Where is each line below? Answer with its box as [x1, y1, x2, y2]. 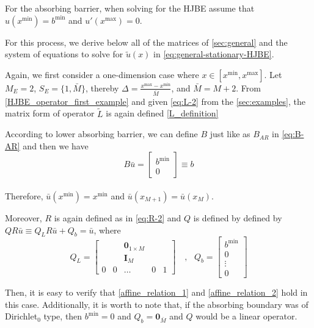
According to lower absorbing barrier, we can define [5, 127, 198, 140]
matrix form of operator [5, 107, 95, 119]
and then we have [23, 139, 89, 152]
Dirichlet [5, 310, 38, 323]
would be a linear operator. [195, 310, 298, 323]
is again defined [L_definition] [106, 107, 219, 119]
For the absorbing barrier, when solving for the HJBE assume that [5, 2, 255, 14]
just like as [210, 127, 250, 140]
